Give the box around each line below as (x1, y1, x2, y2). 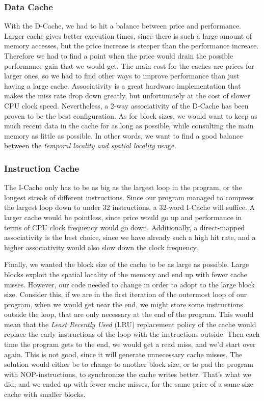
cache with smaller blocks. (4, 389, 86, 399)
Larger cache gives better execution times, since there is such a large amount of (4, 30, 252, 41)
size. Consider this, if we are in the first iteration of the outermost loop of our (4, 289, 247, 300)
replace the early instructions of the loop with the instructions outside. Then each (4, 329, 260, 339)
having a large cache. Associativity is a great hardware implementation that (4, 80, 241, 91)
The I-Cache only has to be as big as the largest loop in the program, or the (4, 182, 242, 193)
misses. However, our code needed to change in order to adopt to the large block (4, 279, 255, 289)
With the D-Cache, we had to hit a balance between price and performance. (4, 20, 242, 31)
